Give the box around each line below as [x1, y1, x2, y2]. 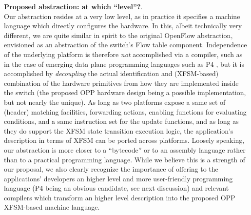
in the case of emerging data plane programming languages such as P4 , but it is [4, 59, 245, 69]
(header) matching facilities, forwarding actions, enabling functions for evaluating [4, 106, 247, 117]
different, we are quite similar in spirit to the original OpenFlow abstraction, [4, 30, 233, 40]
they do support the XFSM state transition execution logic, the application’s [4, 125, 233, 136]
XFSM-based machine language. [4, 202, 100, 212]
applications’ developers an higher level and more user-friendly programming [4, 173, 233, 183]
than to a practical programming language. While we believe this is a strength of [4, 154, 246, 164]
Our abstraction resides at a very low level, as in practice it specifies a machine [4, 11, 240, 21]
